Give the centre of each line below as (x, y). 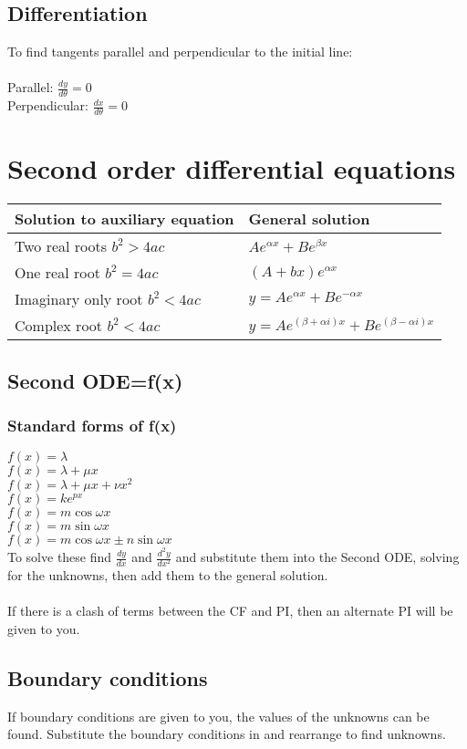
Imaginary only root (79, 299)
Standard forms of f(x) (92, 425)
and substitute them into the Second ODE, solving (317, 557)
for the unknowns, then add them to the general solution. (168, 575)
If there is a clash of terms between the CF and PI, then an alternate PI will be (230, 611)
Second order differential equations (232, 168)
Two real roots (61, 246)
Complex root (59, 326)
